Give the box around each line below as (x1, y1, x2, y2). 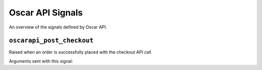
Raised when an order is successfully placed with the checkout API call (9, 49, 151, 55)
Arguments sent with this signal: (9, 58, 73, 64)
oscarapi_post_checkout (9, 37, 94, 44)
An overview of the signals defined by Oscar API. (9, 24, 107, 30)
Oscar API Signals (9, 7, 83, 18)
